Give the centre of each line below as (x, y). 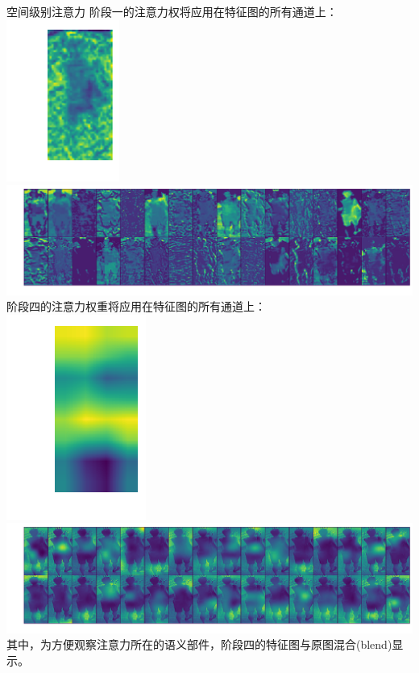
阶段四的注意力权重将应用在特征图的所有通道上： (136, 306)
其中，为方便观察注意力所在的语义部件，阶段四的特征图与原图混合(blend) (199, 644)
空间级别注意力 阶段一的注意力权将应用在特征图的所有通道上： (172, 11)
